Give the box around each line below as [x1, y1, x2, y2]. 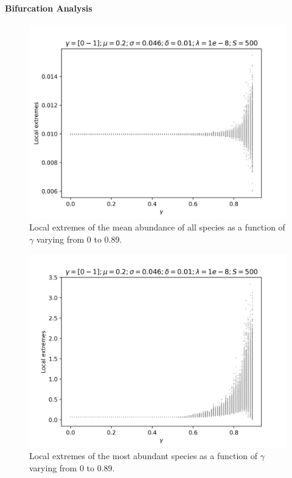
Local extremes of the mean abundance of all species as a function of [29, 221, 285, 234]
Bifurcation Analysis [5, 1, 92, 14]
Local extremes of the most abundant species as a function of [29, 449, 258, 462]
